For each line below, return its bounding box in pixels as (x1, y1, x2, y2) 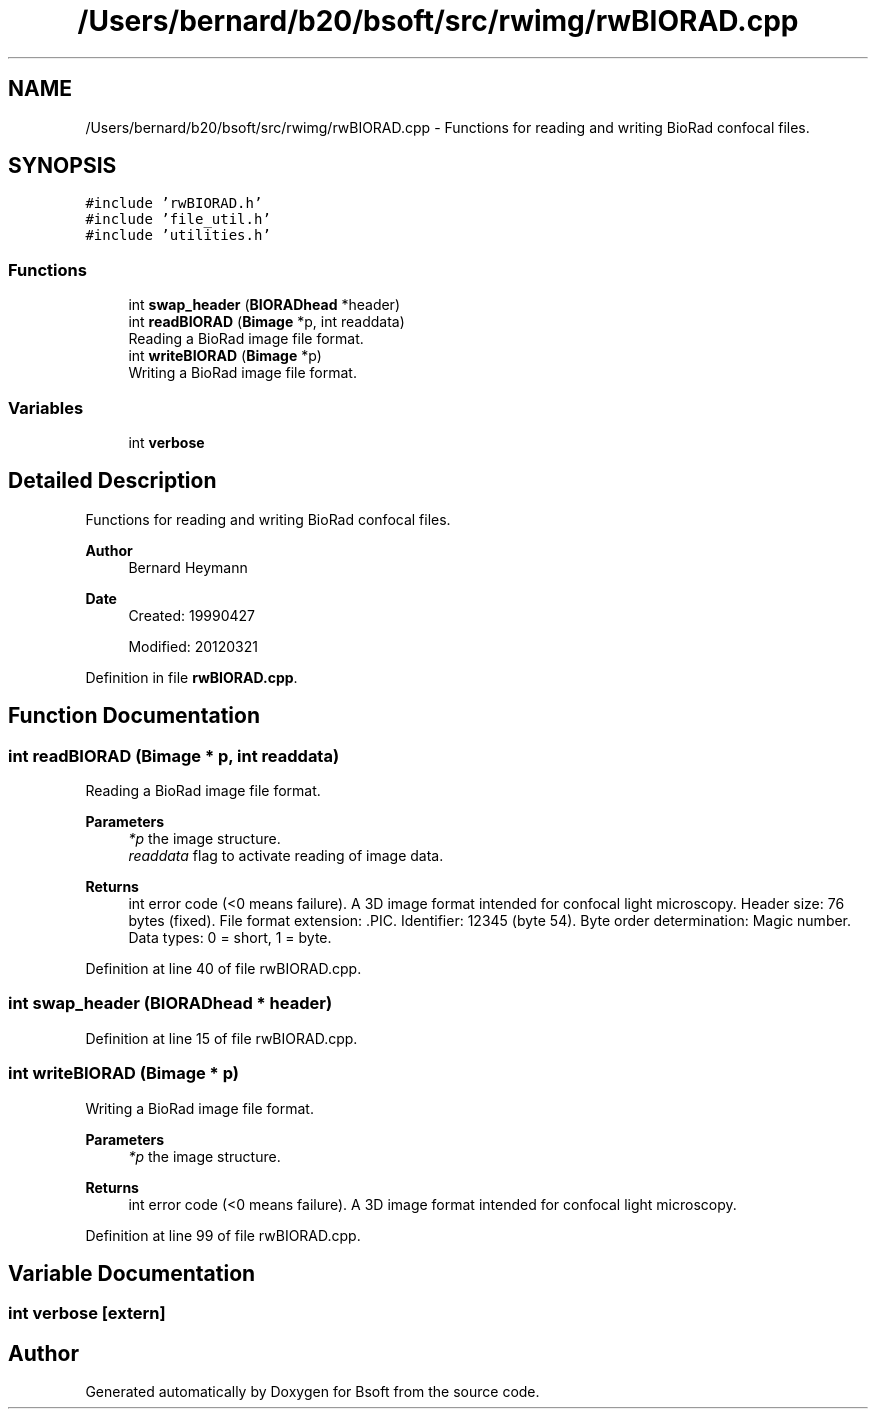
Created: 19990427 (128, 606, 256, 624)
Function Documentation (8, 703, 260, 729)
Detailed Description (8, 468, 217, 494)
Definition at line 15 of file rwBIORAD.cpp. (85, 1029, 358, 1047)
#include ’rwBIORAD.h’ (85, 195, 263, 212)
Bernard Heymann (128, 558, 248, 576)
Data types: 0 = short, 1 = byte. (128, 929, 332, 946)
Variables (8, 397, 84, 418)
